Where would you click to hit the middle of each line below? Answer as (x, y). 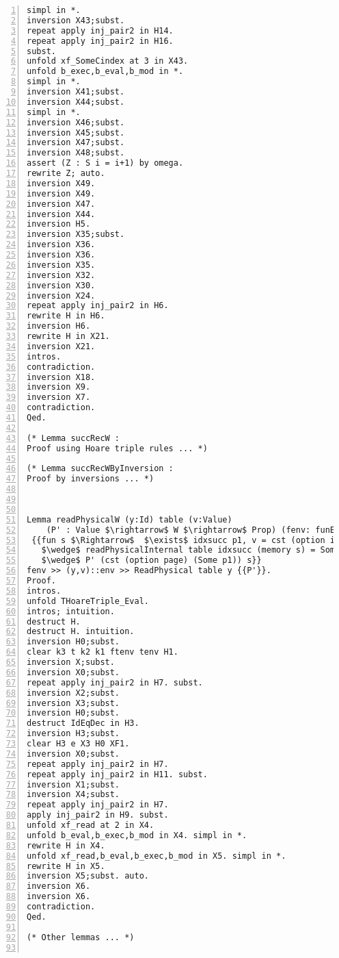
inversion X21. (61, 346)
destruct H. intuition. (81, 632)
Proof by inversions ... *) (91, 479)
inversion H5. (59, 224)
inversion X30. (61, 285)
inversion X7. (59, 398)
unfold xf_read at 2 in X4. (91, 825)
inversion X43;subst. (76, 20)
